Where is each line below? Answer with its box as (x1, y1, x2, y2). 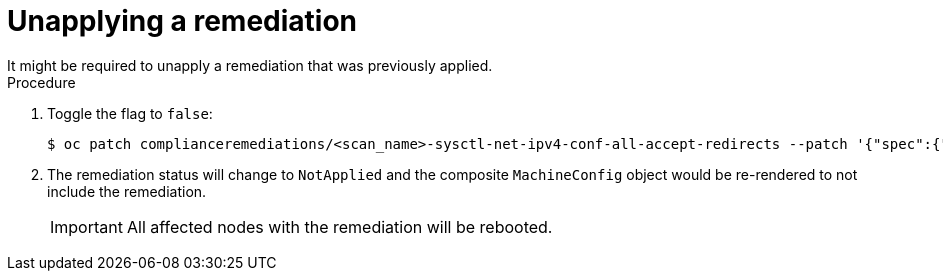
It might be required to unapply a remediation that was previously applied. (7, 56, 493, 74)
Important (50, 216, 123, 237)
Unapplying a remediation (7, 4, 358, 38)
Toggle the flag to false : (47, 104, 213, 122)
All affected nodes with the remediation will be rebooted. (126, 216, 553, 237)
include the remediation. (47, 182, 207, 200)
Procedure (7, 73, 76, 91)
